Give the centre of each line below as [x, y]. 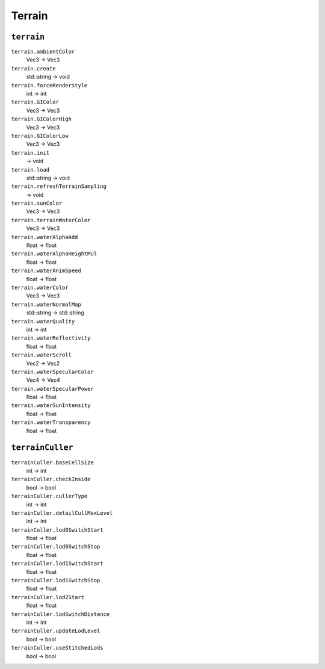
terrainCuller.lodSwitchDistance [60, 614]
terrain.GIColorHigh [42, 119]
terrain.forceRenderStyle [49, 85]
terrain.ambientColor [43, 52]
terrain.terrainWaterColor [51, 220]
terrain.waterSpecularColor [53, 372]
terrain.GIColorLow [40, 136]
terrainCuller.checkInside [51, 479]
